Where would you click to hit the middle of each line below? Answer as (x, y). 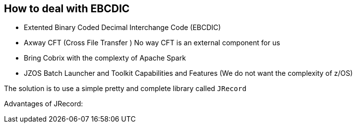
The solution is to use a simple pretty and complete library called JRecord (125, 89)
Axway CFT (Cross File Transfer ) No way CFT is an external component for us (152, 43)
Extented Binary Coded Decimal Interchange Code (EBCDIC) (122, 28)
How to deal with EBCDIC (67, 9)
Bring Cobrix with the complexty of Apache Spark (105, 58)
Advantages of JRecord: (44, 104)
